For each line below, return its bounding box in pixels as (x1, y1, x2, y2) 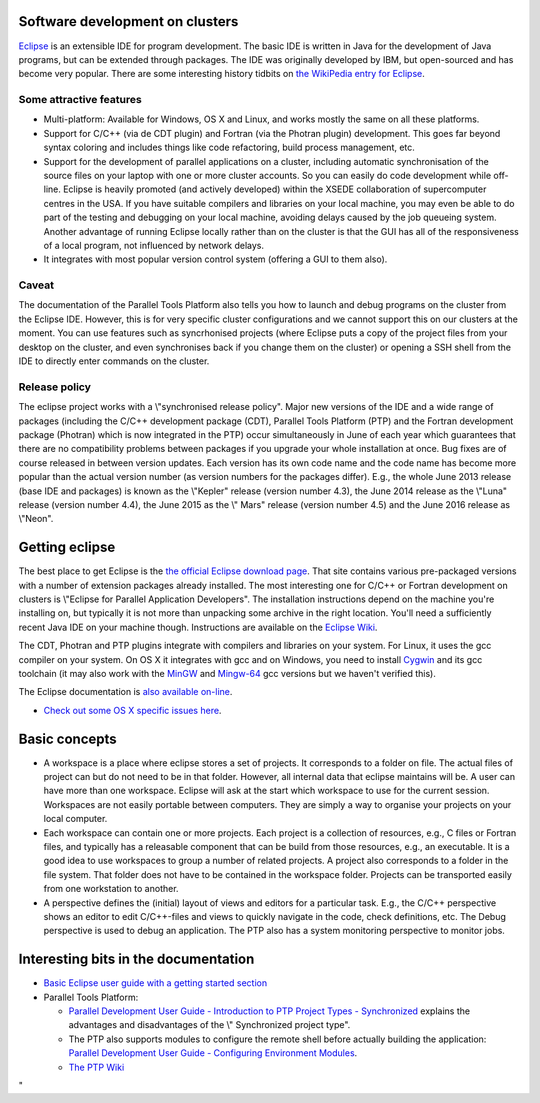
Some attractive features (18, 93, 142, 107)
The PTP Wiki (68, 1061, 125, 1073)
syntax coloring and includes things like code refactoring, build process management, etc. (43, 141, 415, 154)
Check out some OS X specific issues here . (43, 704, 222, 716)
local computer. (43, 813, 108, 825)
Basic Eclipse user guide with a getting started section (43, 977, 268, 989)
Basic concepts (18, 730, 117, 747)
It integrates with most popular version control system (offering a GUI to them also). (43, 253, 388, 265)
